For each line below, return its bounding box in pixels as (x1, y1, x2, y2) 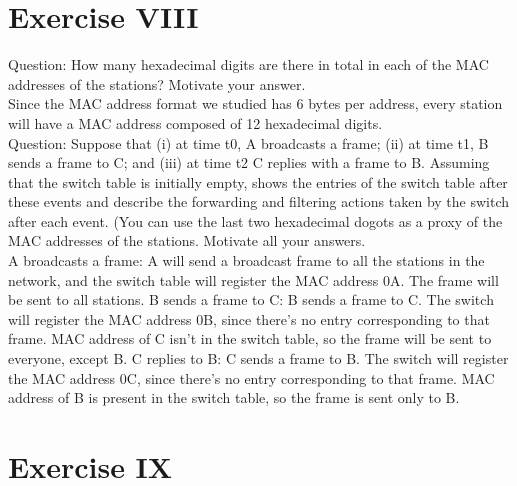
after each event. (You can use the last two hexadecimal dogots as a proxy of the (8, 210, 503, 231)
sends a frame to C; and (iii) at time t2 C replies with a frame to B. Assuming (8, 152, 490, 173)
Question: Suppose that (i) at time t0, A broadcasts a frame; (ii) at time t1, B (8, 132, 489, 153)
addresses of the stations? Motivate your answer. (8, 73, 306, 94)
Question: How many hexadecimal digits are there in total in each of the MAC (8, 54, 489, 75)
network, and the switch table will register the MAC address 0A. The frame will (8, 269, 499, 290)
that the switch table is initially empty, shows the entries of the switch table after (8, 171, 508, 192)
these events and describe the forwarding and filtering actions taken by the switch (8, 191, 510, 212)
